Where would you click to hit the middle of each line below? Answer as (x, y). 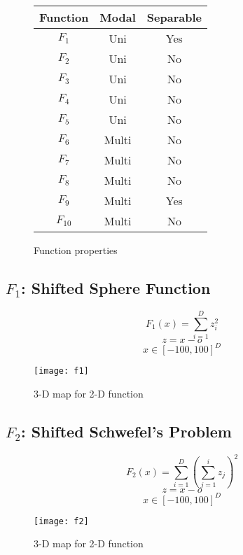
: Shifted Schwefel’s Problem (126, 431)
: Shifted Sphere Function (116, 287)
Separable (174, 17)
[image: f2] (61, 521)
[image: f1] (61, 371)
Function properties (76, 250)
